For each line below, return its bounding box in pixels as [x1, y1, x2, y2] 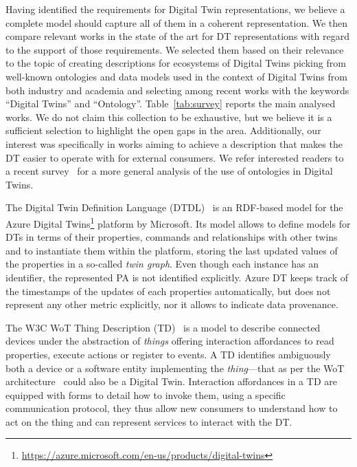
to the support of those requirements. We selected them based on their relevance [5, 42, 344, 56]
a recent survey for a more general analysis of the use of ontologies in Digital [5, 164, 333, 178]
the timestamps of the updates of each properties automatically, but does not [5, 283, 331, 298]
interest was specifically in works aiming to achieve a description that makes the [5, 136, 343, 151]
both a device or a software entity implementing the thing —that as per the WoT [5, 360, 345, 375]
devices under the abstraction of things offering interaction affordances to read [5, 334, 334, 348]
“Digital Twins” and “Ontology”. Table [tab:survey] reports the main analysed [5, 96, 336, 111]
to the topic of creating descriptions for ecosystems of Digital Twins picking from [5, 56, 346, 70]
